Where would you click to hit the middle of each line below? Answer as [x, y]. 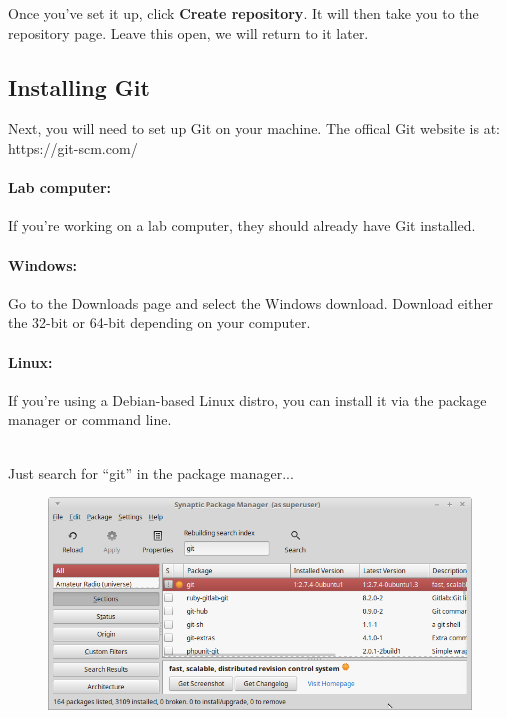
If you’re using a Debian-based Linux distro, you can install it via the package [247, 399]
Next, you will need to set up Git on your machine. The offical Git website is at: [254, 128]
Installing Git [79, 86]
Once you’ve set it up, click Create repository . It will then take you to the [243, 13]
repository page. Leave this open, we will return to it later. [188, 32]
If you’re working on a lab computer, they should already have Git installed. [242, 225]
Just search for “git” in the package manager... [151, 472]
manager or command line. [90, 419]
